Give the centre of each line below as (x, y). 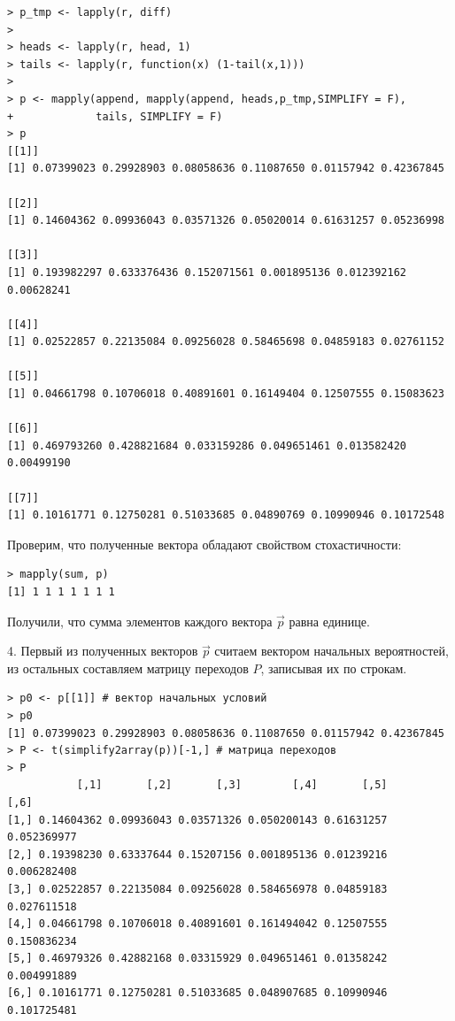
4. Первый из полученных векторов (103, 651)
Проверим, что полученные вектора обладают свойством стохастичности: (204, 544)
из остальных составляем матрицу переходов (128, 668)
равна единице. (329, 621)
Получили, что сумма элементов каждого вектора (140, 621)
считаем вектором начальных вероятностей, (332, 651)
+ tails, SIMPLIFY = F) (115, 116)
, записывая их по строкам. (334, 668)
